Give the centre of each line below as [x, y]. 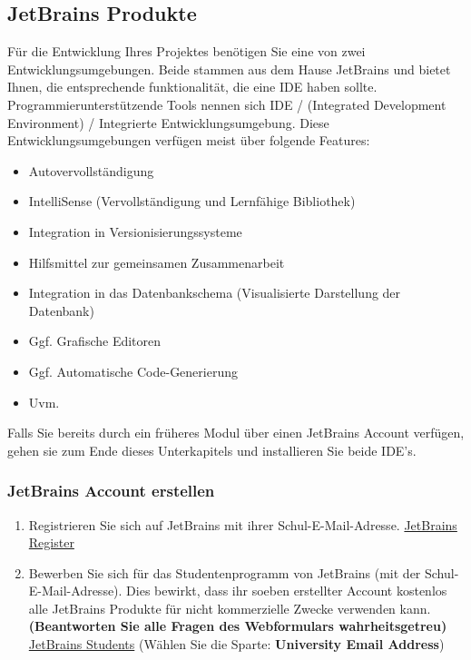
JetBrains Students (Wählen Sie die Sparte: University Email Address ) [236, 644]
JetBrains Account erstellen [111, 491]
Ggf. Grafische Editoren [95, 341]
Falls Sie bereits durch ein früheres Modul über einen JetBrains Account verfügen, [236, 433]
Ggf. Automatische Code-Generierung [133, 371]
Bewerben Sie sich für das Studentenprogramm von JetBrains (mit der [225, 572]
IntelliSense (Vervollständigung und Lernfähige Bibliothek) [192, 201]
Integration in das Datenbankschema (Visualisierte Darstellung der [215, 293]
